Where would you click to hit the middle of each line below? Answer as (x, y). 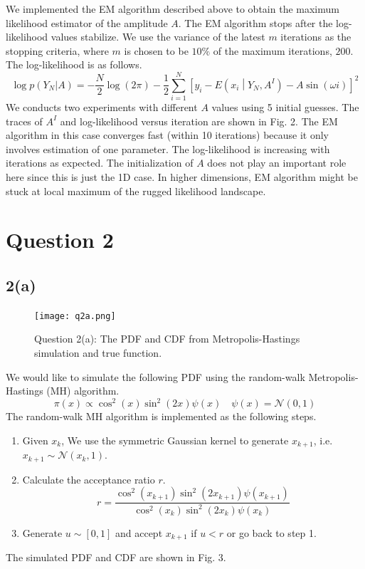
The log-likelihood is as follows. (74, 64)
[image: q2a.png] (75, 316)
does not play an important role (277, 163)
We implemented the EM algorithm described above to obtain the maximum (173, 9)
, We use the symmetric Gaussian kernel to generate (175, 440)
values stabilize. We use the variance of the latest (158, 37)
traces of (24, 121)
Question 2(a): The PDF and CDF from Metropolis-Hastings (167, 339)
